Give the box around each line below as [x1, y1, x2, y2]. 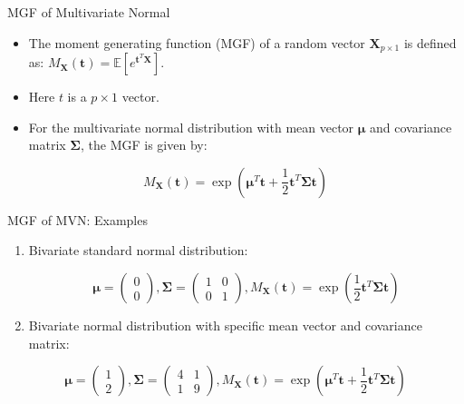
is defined [403, 33, 457, 52]
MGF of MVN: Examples [7, 210, 148, 229]
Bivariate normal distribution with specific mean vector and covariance [28, 316, 422, 335]
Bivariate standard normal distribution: [28, 241, 248, 260]
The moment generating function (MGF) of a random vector [28, 33, 365, 52]
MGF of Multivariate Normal [7, 3, 170, 21]
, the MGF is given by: [80, 135, 208, 154]
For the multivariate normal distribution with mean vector [28, 117, 354, 136]
